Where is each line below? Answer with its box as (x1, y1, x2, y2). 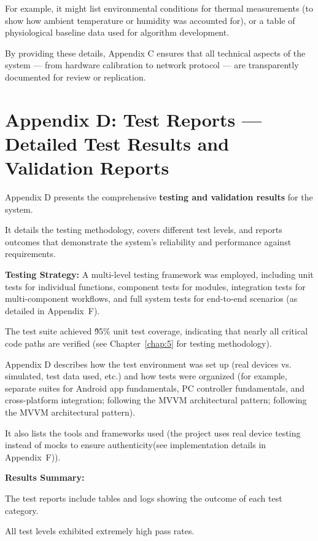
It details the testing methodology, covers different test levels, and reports (5, 223, 282, 236)
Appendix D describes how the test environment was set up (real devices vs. (5, 357, 292, 370)
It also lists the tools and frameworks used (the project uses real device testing (5, 426, 301, 439)
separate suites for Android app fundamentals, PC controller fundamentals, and (5, 381, 305, 394)
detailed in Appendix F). (5, 304, 100, 317)
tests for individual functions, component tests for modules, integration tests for (5, 280, 306, 293)
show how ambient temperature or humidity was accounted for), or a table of (5, 14, 295, 26)
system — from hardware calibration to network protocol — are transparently (5, 58, 299, 71)
